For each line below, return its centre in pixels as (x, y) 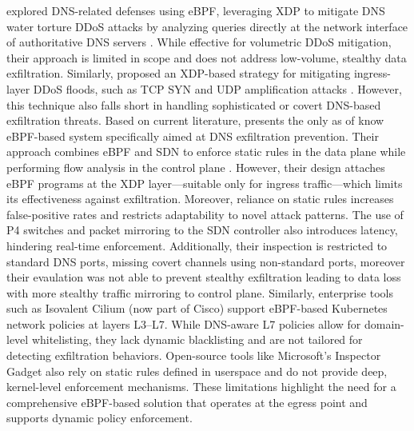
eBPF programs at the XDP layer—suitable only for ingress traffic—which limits (205, 183)
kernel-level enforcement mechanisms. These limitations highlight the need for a (201, 387)
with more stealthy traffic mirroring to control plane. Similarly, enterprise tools (200, 292)
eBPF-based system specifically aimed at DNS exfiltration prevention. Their (193, 136)
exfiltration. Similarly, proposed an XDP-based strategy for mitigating (179, 73)
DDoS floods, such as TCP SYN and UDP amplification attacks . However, (217, 88)
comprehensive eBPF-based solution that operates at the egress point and (187, 402)
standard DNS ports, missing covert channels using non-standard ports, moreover (206, 261)
